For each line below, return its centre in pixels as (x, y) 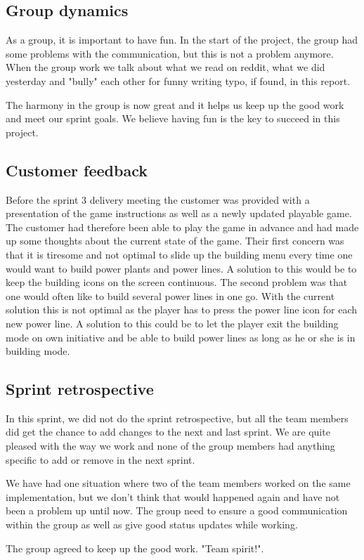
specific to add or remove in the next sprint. (100, 459)
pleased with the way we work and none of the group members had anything (170, 446)
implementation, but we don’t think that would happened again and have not (173, 496)
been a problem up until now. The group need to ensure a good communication (177, 510)
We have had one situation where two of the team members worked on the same (178, 483)
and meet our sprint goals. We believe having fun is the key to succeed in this (173, 118)
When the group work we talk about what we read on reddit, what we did (165, 67)
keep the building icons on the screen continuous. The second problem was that (177, 282)
